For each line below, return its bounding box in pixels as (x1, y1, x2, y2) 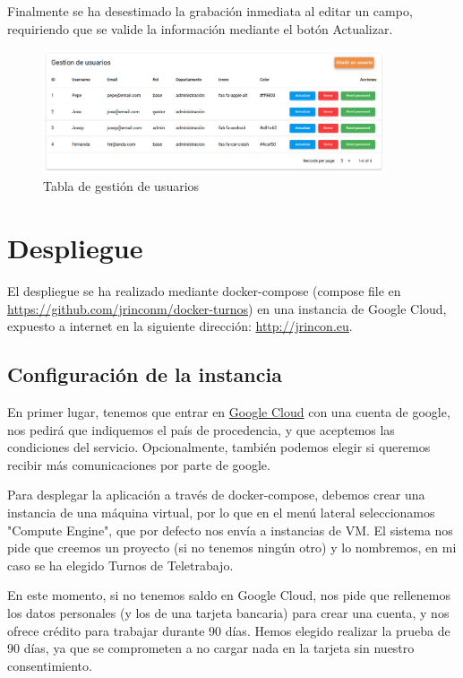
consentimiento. (7, 656, 92, 674)
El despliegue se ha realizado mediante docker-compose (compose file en (7, 282, 401, 300)
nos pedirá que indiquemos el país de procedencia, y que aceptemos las (7, 420, 395, 439)
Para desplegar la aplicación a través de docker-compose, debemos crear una (7, 485, 425, 504)
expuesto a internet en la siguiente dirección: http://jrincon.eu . (7, 317, 353, 335)
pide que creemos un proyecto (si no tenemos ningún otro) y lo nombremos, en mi (7, 538, 457, 557)
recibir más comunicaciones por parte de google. (7, 455, 270, 474)
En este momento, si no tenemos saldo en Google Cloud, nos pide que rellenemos (7, 586, 451, 604)
